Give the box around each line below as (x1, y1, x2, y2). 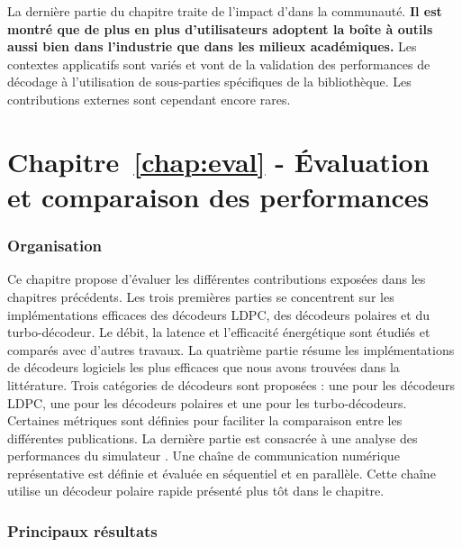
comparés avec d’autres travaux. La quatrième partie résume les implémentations (7, 340, 455, 359)
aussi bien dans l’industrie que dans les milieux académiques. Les (7, 37, 417, 56)
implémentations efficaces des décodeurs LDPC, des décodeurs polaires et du (7, 305, 430, 324)
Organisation (7, 234, 103, 257)
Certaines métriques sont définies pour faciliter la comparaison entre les (7, 411, 403, 430)
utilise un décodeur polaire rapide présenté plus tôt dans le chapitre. (7, 481, 385, 500)
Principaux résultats (7, 519, 158, 542)
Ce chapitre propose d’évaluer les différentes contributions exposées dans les (7, 269, 426, 288)
